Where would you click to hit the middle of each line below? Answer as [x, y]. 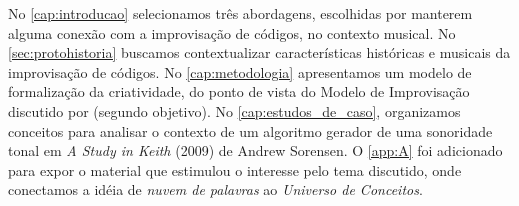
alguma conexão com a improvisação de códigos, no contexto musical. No [232, 32]
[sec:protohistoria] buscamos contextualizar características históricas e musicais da [259, 52]
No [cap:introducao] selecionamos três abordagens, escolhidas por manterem [240, 13]
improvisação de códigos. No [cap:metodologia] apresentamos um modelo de [240, 71]
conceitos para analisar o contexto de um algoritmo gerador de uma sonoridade [250, 130]
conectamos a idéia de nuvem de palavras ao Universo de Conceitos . [215, 189]
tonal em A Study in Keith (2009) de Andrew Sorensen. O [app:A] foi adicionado [255, 150]
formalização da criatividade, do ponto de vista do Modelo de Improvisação [239, 91]
